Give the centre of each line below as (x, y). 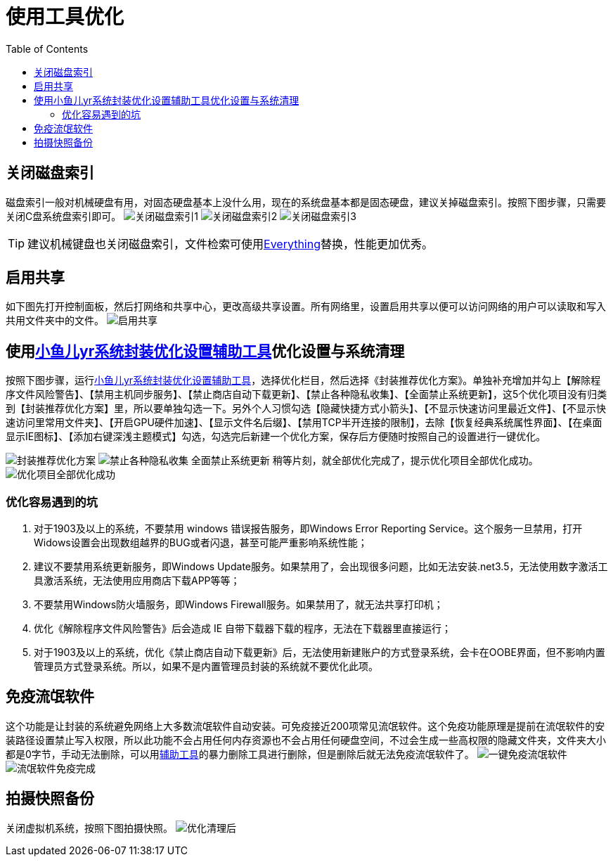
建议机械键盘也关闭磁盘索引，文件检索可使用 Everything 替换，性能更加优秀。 (230, 244)
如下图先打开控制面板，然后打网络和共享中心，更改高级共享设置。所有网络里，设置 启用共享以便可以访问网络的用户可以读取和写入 (306, 307)
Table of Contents (47, 49)
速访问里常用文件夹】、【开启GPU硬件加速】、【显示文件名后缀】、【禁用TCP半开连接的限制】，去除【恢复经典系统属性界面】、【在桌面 (304, 423)
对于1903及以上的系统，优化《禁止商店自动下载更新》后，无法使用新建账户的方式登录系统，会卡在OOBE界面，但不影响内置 (320, 652)
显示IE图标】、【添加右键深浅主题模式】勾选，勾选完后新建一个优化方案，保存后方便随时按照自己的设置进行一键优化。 (276, 437)
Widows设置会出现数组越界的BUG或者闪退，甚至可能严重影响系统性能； (201, 543)
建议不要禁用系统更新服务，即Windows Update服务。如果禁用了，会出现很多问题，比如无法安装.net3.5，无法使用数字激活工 (321, 567)
